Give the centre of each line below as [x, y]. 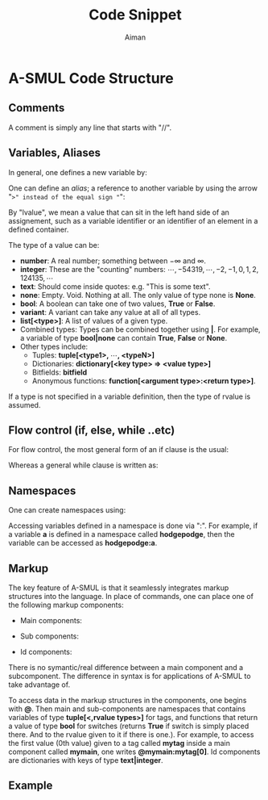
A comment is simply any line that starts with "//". [90, 128]
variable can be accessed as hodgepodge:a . [83, 543]
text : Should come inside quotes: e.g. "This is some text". [115, 286]
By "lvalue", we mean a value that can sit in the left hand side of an [119, 212]
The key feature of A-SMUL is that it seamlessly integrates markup [119, 588]
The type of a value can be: [54, 245]
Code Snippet [135, 15]
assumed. [25, 404]
